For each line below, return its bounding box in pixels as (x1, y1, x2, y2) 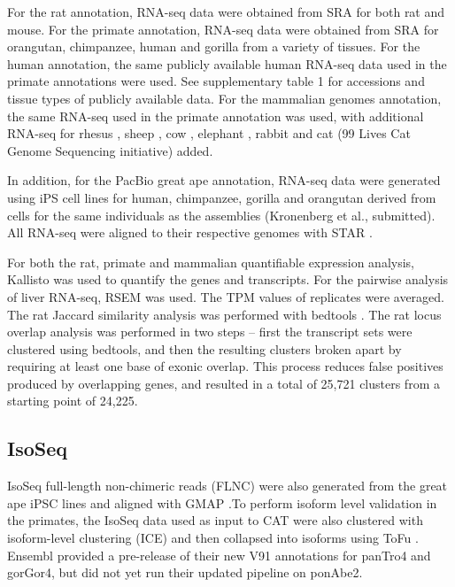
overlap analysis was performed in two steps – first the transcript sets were (7, 322, 413, 341)
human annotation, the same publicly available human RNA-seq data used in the (7, 54, 447, 73)
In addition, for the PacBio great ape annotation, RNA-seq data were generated (7, 171, 441, 189)
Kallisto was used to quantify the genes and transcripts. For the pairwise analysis (7, 270, 449, 289)
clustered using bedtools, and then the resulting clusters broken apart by (7, 339, 402, 358)
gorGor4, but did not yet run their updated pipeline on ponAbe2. (7, 563, 363, 582)
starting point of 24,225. (7, 391, 138, 410)
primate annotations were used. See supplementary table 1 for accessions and (7, 72, 425, 90)
